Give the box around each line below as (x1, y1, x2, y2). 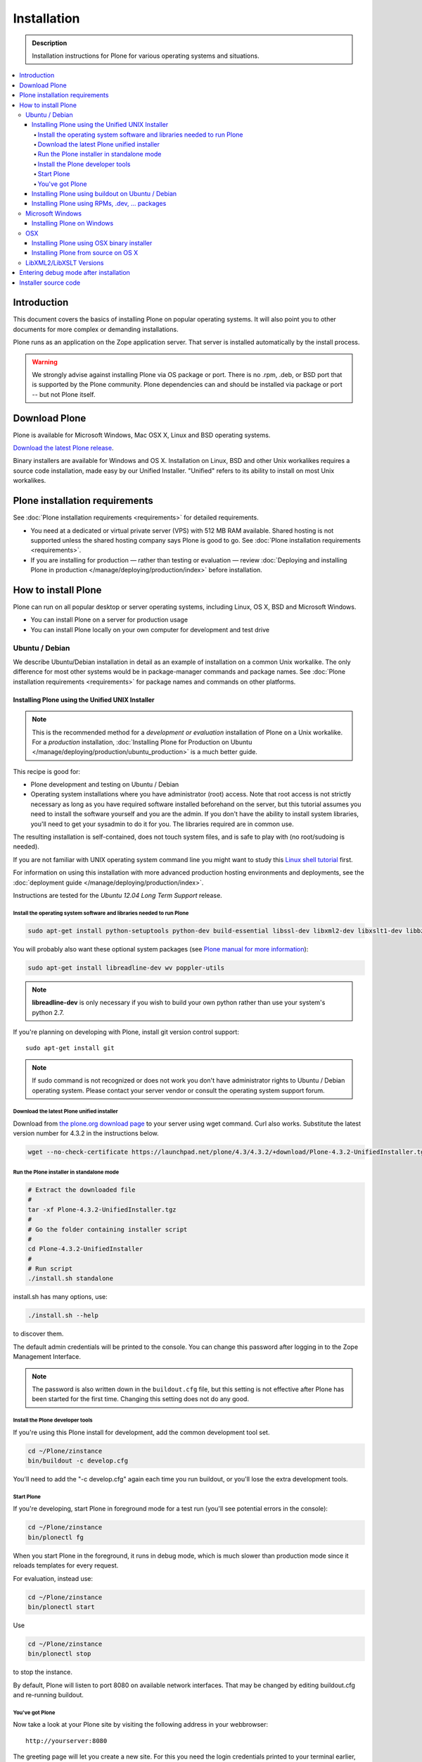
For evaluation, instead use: (13, 1574, 94, 1582)
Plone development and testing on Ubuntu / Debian (30, 780, 179, 789)
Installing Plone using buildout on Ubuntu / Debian (32, 190, 177, 198)
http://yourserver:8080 (25, 1737, 108, 1744)
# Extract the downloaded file (27, 1185, 136, 1194)
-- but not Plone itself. (32, 390, 96, 398)
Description (32, 39, 68, 47)
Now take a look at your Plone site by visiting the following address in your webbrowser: (13, 1720, 269, 1729)
